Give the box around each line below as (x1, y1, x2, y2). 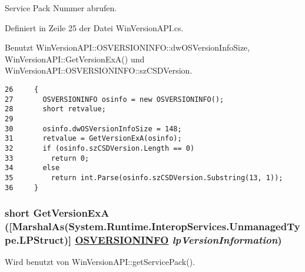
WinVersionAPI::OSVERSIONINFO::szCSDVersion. (5, 64, 193, 77)
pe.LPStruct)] (5, 232, 72, 247)
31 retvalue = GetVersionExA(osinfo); (5, 134, 182, 143)
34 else (5, 164, 60, 173)
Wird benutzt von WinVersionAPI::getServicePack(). (5, 256, 195, 268)
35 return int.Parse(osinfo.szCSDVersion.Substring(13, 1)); (5, 173, 283, 182)
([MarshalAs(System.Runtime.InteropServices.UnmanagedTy (5, 219, 300, 234)
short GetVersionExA (5, 205, 110, 220)
